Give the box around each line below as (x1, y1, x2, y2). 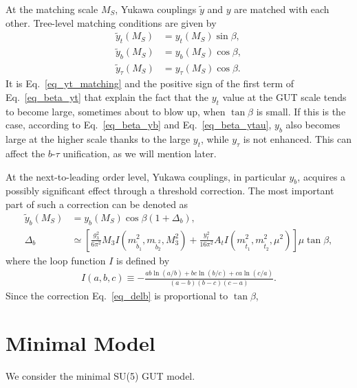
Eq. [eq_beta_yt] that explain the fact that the (6, 89, 209, 104)
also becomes (285, 117, 340, 132)
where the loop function (6, 253, 106, 267)
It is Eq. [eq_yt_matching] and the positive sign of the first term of (6, 76, 294, 91)
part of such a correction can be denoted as (6, 196, 188, 211)
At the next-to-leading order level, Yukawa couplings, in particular (6, 169, 286, 183)
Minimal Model (6, 328, 155, 356)
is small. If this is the (256, 104, 346, 118)
